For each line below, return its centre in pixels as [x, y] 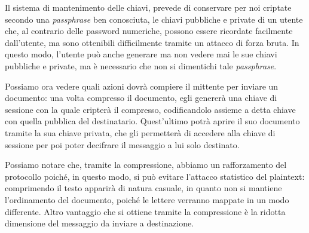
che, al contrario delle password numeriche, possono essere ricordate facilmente [149, 31]
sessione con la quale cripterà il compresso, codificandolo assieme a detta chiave [150, 109]
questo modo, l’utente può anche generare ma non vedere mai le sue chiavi [141, 54]
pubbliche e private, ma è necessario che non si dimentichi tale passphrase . [141, 65]
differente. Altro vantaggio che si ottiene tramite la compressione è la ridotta [145, 211]
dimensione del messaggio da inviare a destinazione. [100, 223]
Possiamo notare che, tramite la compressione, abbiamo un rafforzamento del [146, 165]
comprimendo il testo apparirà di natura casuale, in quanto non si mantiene [143, 188]
